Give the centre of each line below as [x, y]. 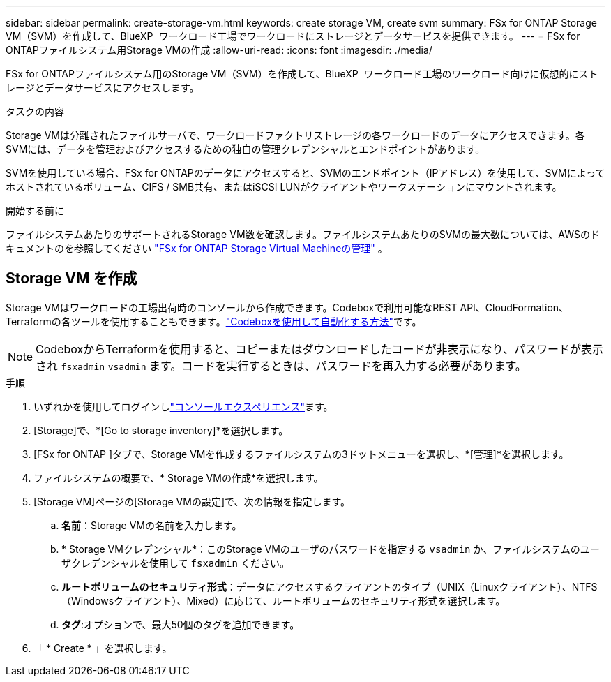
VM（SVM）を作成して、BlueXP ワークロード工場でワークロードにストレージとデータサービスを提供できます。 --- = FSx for [293, 36]
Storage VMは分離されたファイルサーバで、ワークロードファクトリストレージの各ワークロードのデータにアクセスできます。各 [295, 135]
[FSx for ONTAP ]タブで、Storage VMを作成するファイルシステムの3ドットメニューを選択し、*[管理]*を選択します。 [301, 454]
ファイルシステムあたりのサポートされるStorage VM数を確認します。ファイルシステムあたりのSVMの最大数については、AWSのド [303, 234]
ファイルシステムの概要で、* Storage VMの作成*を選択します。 [179, 477]
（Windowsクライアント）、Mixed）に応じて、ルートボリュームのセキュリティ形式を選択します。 [284, 600]
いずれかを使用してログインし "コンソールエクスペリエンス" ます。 [183, 406]
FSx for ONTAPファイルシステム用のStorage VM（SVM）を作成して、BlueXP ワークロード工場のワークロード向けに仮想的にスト [302, 74]
